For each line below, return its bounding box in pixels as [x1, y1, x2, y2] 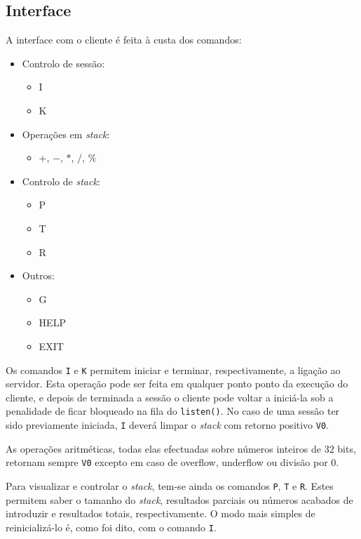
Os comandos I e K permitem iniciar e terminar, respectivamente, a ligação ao [6, 362, 341, 377]
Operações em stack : [22, 126, 110, 141]
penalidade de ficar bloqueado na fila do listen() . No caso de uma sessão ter [6, 404, 340, 418]
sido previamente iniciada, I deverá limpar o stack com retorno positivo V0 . [6, 418, 329, 432]
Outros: [22, 268, 55, 283]
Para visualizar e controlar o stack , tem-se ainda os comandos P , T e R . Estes [6, 478, 334, 493]
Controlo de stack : [22, 173, 100, 188]
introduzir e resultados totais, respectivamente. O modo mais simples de [6, 506, 315, 521]
